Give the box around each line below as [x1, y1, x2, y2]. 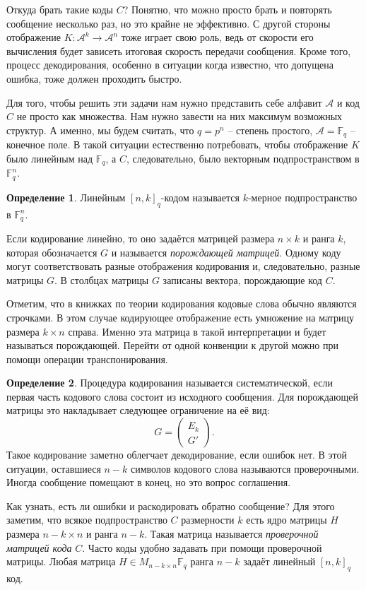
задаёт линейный [243, 554, 316, 569]
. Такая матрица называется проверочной [144, 526, 319, 541]
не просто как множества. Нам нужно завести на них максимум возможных [16, 109, 343, 124]
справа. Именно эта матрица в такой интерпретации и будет [68, 324, 326, 338]
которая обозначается [6, 244, 98, 259]
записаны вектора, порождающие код [163, 272, 322, 287]
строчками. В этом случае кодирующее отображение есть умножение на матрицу [6, 309, 355, 324]
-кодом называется [160, 189, 240, 204]
